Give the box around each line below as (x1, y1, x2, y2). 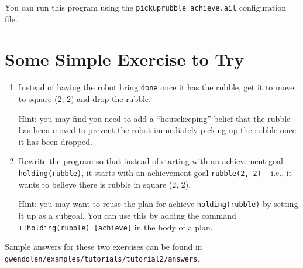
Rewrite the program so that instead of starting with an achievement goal (18, 155, 283, 167)
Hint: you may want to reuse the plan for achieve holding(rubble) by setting (18, 198, 298, 210)
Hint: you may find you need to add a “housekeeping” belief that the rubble (18, 112, 291, 124)
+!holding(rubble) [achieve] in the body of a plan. (18, 220, 213, 233)
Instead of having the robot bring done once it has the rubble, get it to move (18, 81, 294, 93)
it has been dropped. (18, 135, 92, 147)
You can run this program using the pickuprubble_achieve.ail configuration (5, 1, 286, 13)
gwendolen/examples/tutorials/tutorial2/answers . (5, 252, 200, 264)
